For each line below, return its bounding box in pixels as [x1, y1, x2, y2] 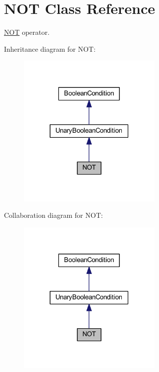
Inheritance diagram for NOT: [4, 43, 96, 54]
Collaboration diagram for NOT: [4, 210, 103, 220]
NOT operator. [4, 27, 50, 37]
